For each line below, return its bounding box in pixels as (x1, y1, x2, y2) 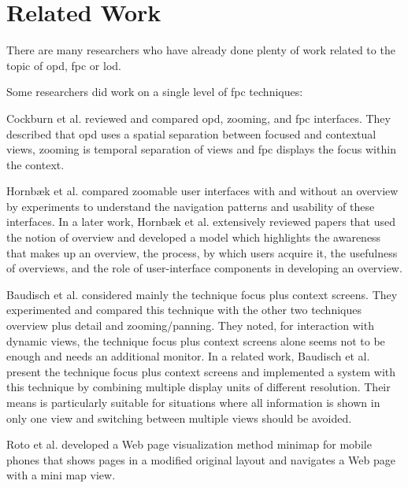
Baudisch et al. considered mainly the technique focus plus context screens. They (6, 286, 398, 302)
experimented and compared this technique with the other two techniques (6, 301, 362, 318)
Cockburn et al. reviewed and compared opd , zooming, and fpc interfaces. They (6, 109, 391, 126)
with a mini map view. (6, 467, 116, 483)
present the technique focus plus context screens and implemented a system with (6, 363, 396, 379)
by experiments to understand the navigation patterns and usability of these (6, 198, 375, 214)
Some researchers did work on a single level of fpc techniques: (6, 83, 303, 100)
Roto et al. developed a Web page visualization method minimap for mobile (6, 436, 372, 453)
